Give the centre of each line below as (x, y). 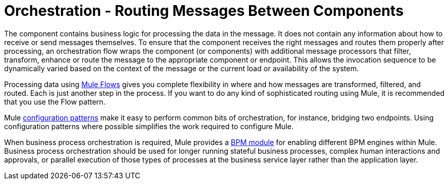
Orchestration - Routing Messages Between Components (204, 11)
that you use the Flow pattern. (55, 101)
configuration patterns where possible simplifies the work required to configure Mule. (149, 126)
